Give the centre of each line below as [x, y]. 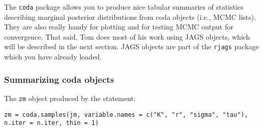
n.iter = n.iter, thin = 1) [52, 123]
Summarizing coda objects [59, 79]
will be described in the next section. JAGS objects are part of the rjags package [131, 46]
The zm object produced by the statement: [70, 98]
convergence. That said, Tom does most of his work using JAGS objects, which [127, 36]
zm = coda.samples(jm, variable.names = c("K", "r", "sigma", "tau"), [126, 115]
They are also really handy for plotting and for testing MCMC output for [119, 27]
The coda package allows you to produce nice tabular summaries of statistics [124, 7]
